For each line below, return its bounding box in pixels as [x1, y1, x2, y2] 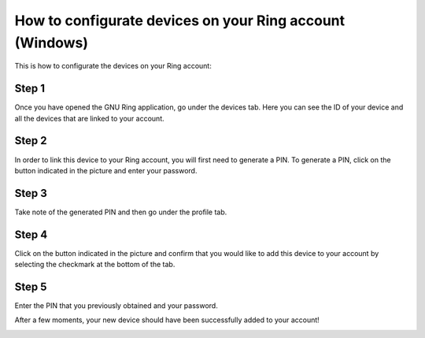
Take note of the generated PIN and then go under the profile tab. [14, 207, 227, 217]
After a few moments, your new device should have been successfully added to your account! [14, 315, 320, 325]
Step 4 [14, 228, 48, 241]
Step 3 [14, 186, 47, 200]
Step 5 [14, 280, 47, 293]
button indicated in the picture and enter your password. [14, 165, 198, 175]
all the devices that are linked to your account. [14, 113, 164, 123]
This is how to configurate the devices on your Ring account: [14, 61, 212, 71]
